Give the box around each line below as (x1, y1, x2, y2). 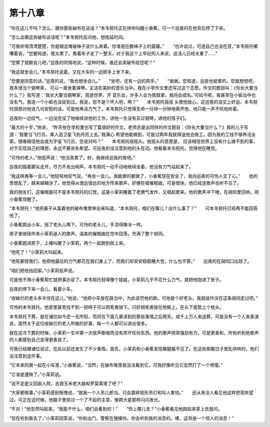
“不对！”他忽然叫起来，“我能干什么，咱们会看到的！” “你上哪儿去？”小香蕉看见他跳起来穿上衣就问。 (9, 406, 222, 412)
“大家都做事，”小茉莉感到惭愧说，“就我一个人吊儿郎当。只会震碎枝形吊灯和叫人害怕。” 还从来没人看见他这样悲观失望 (9, 389, 253, 395)
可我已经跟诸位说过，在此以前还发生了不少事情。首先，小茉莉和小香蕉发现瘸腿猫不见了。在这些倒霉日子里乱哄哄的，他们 (9, 346, 259, 352)
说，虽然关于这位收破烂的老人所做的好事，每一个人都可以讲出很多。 (9, 320, 149, 326)
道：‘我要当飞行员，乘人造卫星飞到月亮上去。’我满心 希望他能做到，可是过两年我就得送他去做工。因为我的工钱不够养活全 (9, 131, 256, 137)
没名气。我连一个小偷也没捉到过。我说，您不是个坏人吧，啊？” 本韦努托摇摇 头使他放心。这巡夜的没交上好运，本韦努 (9, 99, 258, 105)
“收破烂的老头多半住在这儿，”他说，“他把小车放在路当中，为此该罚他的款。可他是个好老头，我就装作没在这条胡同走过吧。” (9, 295, 258, 301)
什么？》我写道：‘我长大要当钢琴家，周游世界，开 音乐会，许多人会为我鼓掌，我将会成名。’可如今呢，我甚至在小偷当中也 (9, 92, 256, 98)
